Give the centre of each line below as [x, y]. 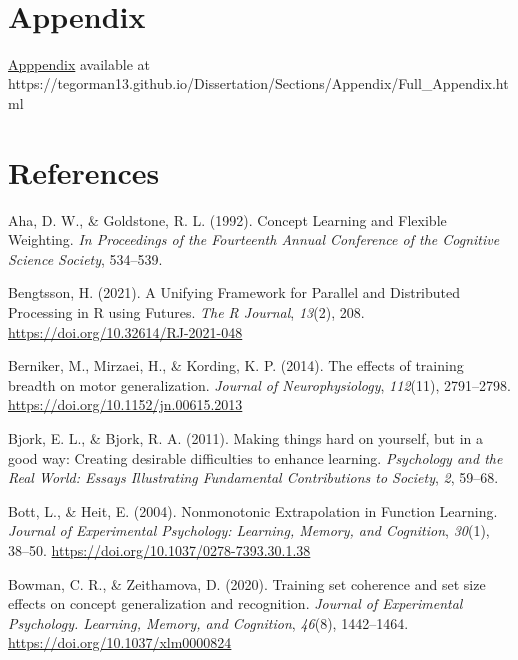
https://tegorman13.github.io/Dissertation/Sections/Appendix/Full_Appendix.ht [258, 83]
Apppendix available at [79, 63]
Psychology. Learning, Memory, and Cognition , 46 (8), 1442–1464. [208, 622]
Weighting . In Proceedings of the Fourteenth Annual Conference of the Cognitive [254, 239]
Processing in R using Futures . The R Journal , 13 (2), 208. [186, 312]
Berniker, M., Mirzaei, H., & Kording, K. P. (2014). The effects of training [236, 365]
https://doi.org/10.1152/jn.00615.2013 [125, 404]
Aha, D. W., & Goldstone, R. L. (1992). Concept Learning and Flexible [227, 219]
